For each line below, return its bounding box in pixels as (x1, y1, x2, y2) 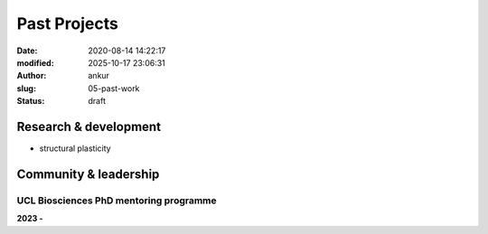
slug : (16, 82, 36, 94)
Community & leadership (16, 166, 160, 182)
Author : (16, 70, 47, 81)
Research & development (16, 118, 162, 135)
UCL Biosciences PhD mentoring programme (16, 194, 217, 207)
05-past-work (88, 82, 140, 94)
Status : (16, 96, 45, 107)
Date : (16, 45, 38, 56)
